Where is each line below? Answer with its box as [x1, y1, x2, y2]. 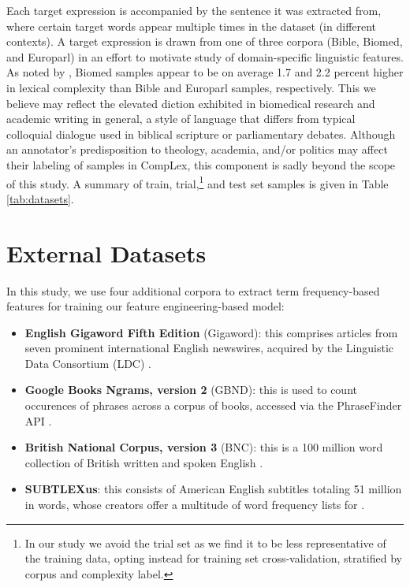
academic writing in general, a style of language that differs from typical [6, 110, 356, 127]
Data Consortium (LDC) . [24, 355, 151, 371]
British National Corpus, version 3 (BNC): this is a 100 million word [24, 439, 383, 455]
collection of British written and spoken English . [24, 454, 263, 470]
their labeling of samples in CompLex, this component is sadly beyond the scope [6, 156, 396, 173]
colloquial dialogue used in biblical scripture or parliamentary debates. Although [6, 125, 396, 142]
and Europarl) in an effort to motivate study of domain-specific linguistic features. [6, 48, 404, 65]
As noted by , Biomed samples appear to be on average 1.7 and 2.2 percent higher [6, 64, 404, 80]
